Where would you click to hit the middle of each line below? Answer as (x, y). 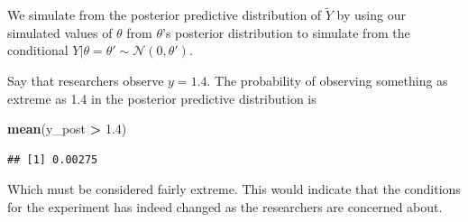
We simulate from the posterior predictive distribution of (165, 15)
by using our (371, 15)
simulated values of (60, 32)
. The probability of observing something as (327, 80)
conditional (38, 50)
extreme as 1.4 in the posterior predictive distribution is (162, 98)
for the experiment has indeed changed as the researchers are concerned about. (225, 206)
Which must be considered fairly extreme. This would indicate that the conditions (234, 189)
